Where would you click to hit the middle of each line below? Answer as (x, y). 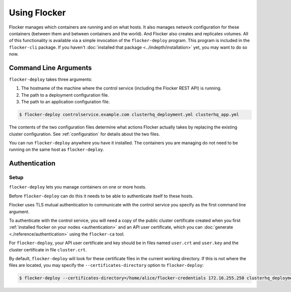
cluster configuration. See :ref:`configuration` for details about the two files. (84, 134)
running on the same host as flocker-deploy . (57, 149)
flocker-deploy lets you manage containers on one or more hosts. (78, 187)
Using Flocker (37, 13)
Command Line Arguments (50, 68)
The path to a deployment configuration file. (65, 95)
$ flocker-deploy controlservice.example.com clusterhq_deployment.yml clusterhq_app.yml (129, 115)
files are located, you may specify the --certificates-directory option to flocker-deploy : (106, 265)
